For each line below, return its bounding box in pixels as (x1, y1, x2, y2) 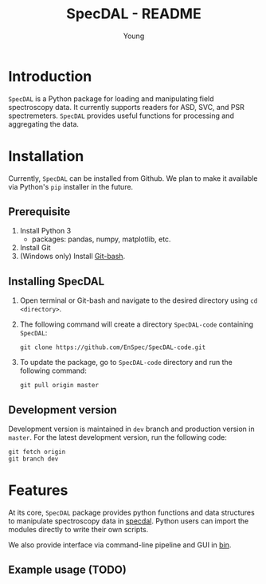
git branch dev (8, 455, 59, 463)
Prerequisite (8, 205, 71, 219)
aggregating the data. (8, 119, 80, 128)
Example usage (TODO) (8, 563, 127, 577)
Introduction (8, 67, 92, 85)
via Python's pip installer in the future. (8, 182, 134, 191)
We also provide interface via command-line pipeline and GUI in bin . (8, 540, 232, 550)
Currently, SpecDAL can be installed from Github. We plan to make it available (8, 173, 258, 183)
